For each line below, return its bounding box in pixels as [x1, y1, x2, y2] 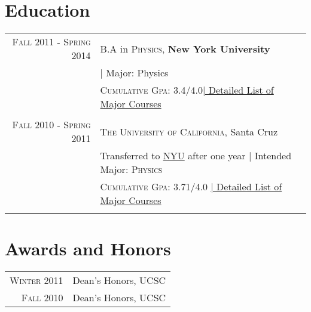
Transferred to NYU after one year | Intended [100, 149, 292, 163]
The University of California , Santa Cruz [100, 124, 278, 138]
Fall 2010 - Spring [12, 118, 91, 132]
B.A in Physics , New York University [100, 41, 270, 55]
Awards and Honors [5, 236, 171, 261]
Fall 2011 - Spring [12, 35, 91, 49]
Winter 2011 [10, 273, 63, 288]
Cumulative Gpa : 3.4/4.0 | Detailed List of [100, 83, 274, 97]
